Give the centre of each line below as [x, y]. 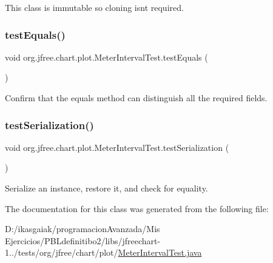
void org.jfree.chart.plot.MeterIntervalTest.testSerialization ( [117, 147]
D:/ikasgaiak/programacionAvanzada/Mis [83, 229]
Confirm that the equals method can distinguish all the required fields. [136, 98]
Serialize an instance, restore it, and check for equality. [106, 188]
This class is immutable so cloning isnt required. [94, 7]
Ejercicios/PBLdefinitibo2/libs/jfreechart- [83, 240]
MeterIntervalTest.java [160, 252]
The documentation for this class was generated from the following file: [137, 208]
